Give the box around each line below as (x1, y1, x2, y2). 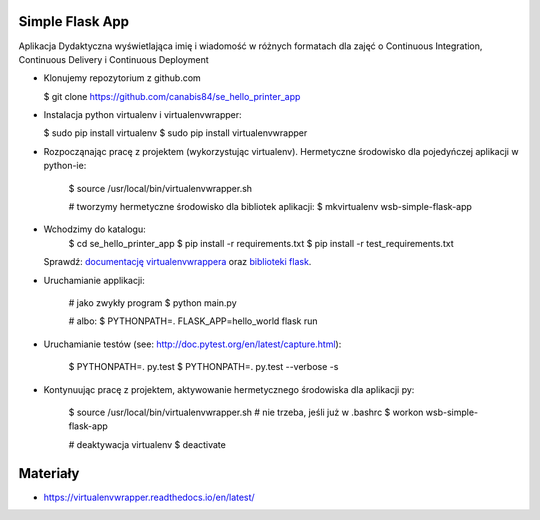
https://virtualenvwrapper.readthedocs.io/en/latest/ (43, 491, 255, 503)
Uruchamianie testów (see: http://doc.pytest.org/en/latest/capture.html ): (43, 338, 342, 350)
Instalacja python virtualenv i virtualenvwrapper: (43, 109, 242, 121)
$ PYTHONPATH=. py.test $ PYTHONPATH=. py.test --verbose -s (68, 361, 339, 373)
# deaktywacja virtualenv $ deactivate (68, 438, 227, 450)
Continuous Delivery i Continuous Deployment (18, 53, 209, 65)
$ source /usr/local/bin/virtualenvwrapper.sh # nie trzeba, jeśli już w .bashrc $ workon (68, 406, 424, 418)
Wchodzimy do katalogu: (43, 223, 146, 235)
